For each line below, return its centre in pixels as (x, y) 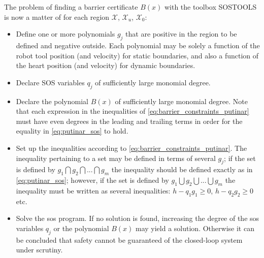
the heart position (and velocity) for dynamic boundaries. (106, 65)
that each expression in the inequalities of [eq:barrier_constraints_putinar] (133, 111)
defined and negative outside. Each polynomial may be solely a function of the (138, 45)
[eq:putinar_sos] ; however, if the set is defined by (92, 180)
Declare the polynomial (52, 101)
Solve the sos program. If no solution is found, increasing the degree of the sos (138, 218)
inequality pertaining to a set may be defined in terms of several (116, 158)
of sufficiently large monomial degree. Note (181, 101)
